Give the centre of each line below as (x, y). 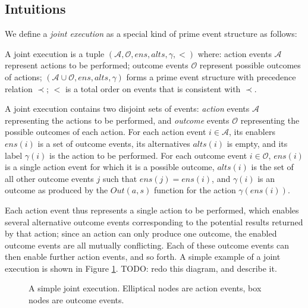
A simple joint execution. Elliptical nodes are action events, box (145, 288)
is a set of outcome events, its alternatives (114, 143)
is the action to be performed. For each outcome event (148, 155)
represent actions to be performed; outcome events (97, 65)
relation (19, 88)
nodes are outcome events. (76, 300)
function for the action (195, 190)
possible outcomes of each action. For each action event (106, 132)
